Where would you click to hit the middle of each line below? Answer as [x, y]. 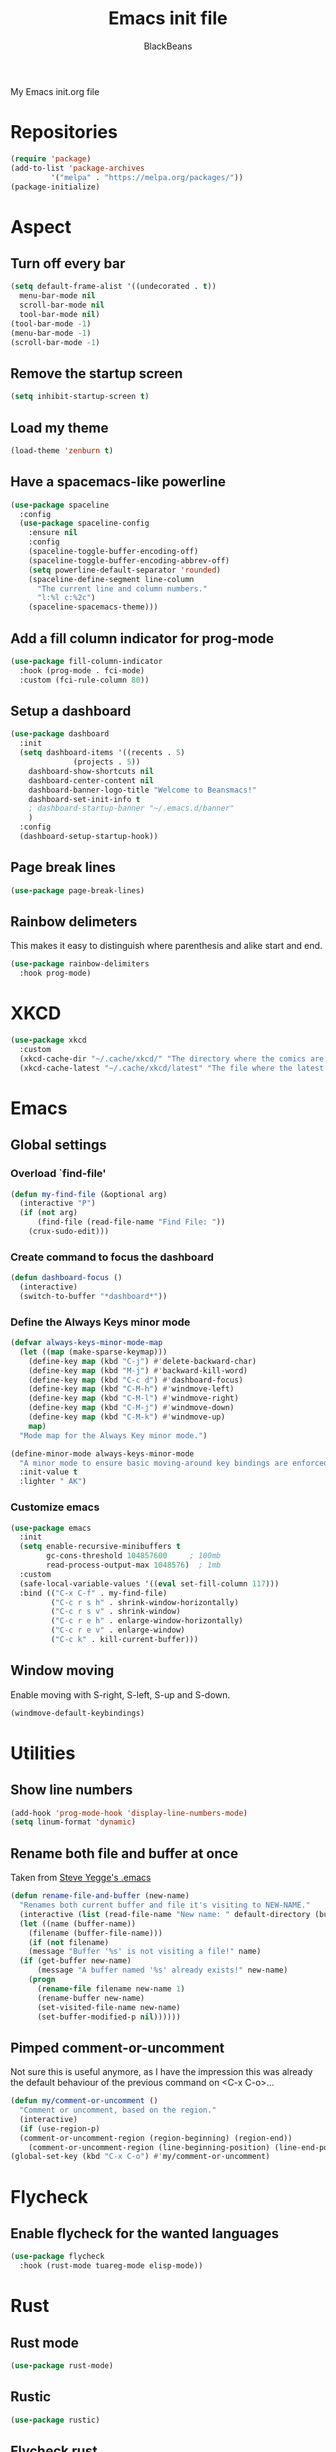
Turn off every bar [68, 263]
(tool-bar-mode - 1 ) [51, 323]
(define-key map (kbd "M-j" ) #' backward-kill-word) [138, 1370]
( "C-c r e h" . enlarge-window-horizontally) [147, 1621]
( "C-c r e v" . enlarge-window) [118, 1630]
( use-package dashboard [60, 734]
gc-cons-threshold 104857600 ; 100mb [134, 1556]
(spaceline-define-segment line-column [111, 579]
